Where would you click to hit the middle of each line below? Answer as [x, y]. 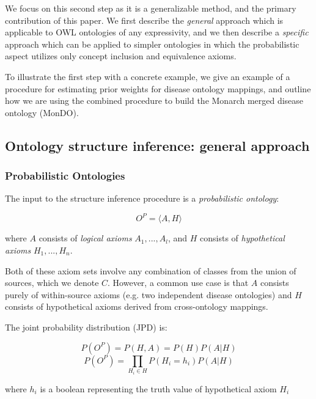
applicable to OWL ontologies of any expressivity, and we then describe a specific [157, 32]
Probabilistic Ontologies [65, 176]
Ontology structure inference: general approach [157, 145]
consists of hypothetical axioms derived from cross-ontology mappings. [137, 306]
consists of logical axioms [85, 238]
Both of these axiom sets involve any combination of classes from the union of [151, 270]
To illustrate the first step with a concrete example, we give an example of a [148, 76]
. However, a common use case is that [178, 283]
